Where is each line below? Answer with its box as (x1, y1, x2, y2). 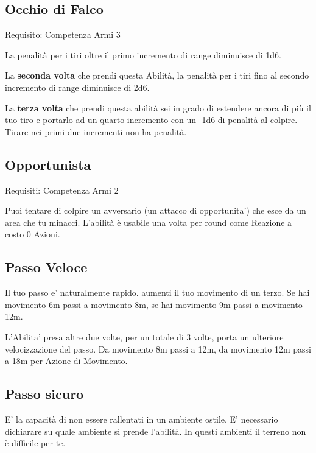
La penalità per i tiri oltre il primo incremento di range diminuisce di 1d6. (5, 48, 281, 61)
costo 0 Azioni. (5, 228, 60, 241)
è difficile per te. (5, 437, 66, 449)
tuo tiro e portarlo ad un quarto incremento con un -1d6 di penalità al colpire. (5, 113, 298, 126)
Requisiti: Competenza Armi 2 (5, 183, 119, 196)
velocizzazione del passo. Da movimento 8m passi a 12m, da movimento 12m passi (5, 342, 312, 355)
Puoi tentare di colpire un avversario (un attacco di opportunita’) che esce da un (5, 204, 306, 217)
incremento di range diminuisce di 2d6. (5, 80, 150, 93)
